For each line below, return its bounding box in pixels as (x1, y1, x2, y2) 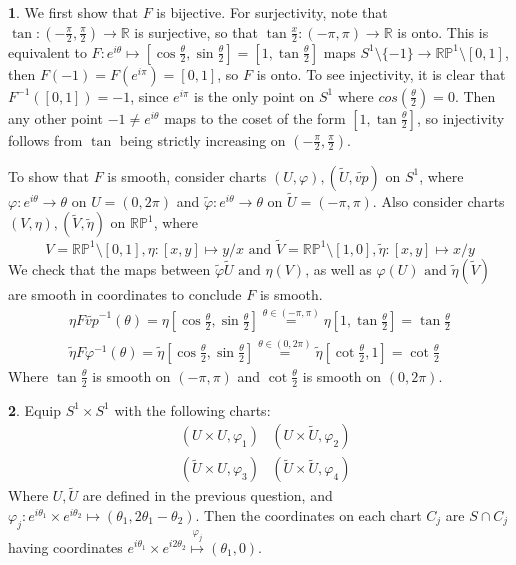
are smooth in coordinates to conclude (8, 283, 242, 304)
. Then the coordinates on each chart (195, 505, 422, 526)
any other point (8, 107, 103, 128)
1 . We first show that (8, 2, 138, 22)
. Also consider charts (372, 190, 505, 211)
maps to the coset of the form (164, 107, 346, 128)
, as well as (305, 258, 372, 279)
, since (130, 85, 169, 106)
